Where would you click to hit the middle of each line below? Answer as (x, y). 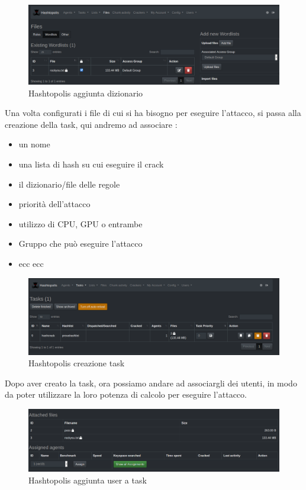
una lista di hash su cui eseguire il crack (91, 164)
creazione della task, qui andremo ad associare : (91, 124)
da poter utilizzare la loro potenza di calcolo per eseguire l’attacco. (126, 394)
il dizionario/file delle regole (69, 184)
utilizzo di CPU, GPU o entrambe (80, 223)
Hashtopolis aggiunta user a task (88, 480)
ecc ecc (31, 263)
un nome (34, 144)
